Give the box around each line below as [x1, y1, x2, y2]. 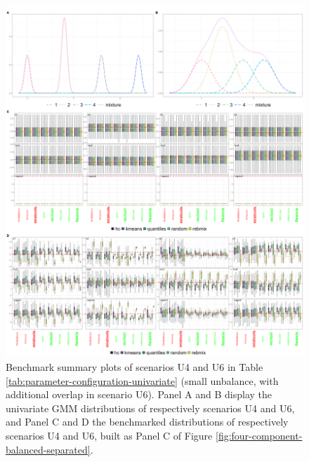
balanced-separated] [6, 442, 91, 456]
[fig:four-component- [215, 428, 303, 442]
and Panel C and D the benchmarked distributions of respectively [6, 414, 289, 429]
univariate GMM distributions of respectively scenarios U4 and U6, [6, 400, 295, 415]
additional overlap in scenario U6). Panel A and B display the [6, 387, 272, 402]
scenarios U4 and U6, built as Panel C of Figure [6, 428, 213, 442]
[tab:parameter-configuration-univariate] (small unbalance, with [6, 373, 279, 388]
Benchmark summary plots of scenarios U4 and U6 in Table [6, 359, 263, 374]
